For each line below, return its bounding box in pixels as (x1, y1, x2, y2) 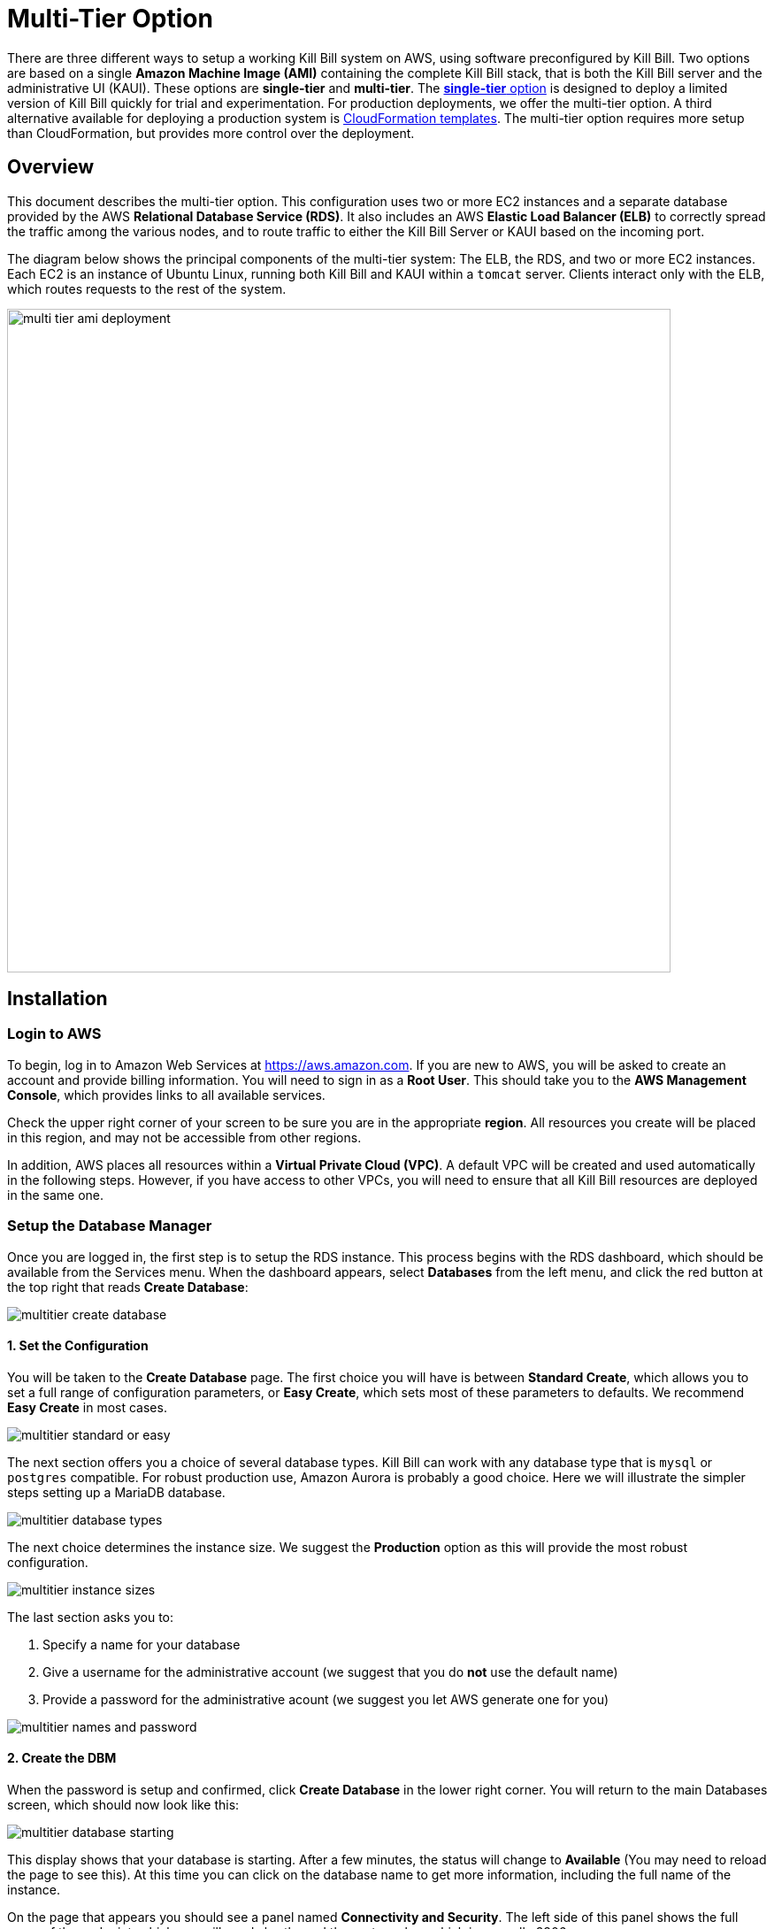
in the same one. (7, 1187, 104, 1203)
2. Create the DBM (7, 1750, 117, 1766)
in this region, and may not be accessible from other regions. (7, 1129, 362, 1145)
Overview (7, 156, 95, 179)
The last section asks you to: (7, 1609, 174, 1625)
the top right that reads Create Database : (7, 1279, 249, 1295)
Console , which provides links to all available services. (7, 1087, 326, 1103)
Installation (7, 988, 108, 1011)
